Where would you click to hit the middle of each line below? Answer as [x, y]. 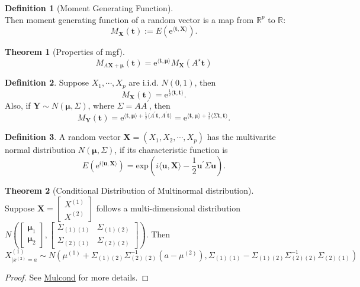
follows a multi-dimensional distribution [168, 208]
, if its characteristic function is [171, 150]
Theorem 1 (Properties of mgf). [65, 52]
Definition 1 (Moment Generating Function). [89, 8]
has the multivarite [241, 137]
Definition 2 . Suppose [47, 82]
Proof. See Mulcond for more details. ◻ [77, 277]
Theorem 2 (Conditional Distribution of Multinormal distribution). [129, 190]
